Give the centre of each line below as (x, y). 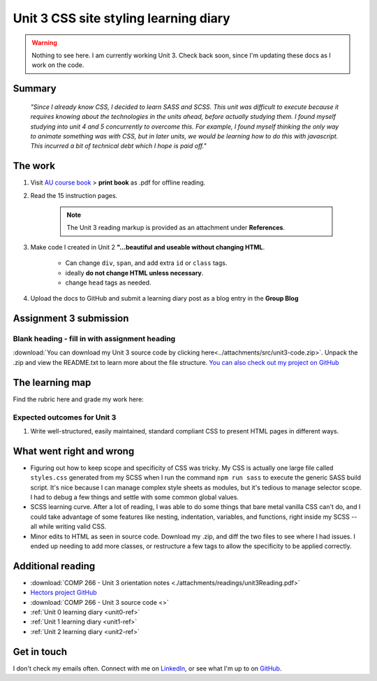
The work (34, 166)
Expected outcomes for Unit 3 (65, 417)
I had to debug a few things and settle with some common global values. (134, 497)
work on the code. (58, 65)
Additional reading (54, 566)
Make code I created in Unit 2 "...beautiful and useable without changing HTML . (148, 247)
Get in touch (40, 651)
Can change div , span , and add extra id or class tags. (146, 263)
